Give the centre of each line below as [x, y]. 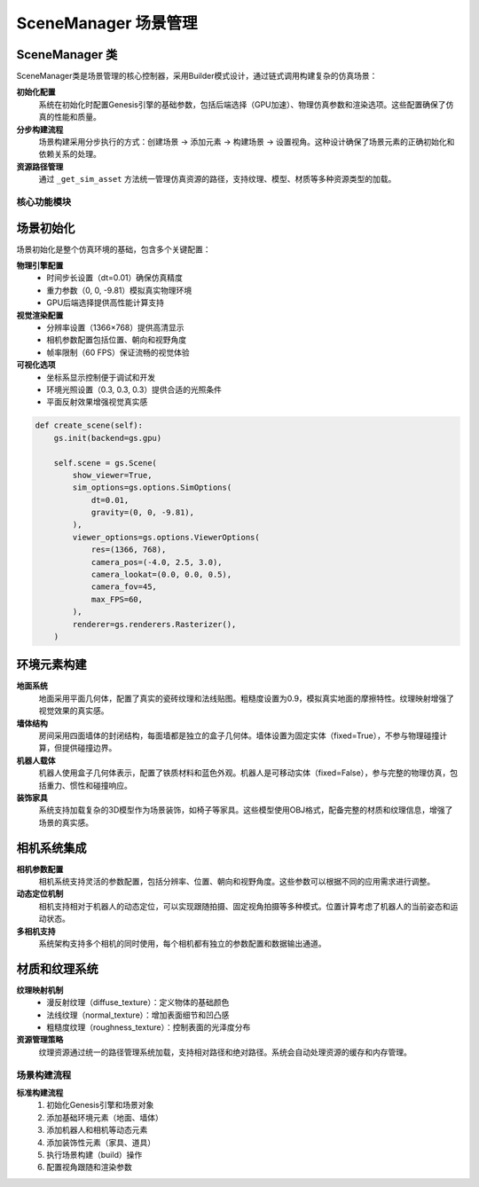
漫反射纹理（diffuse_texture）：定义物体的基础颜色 [138, 1002]
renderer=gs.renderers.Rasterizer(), [154, 624]
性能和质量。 [77, 117]
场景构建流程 [44, 1075]
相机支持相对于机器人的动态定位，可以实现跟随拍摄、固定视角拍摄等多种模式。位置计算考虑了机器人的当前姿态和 [244, 906]
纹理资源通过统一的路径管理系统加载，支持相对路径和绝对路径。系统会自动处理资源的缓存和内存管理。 [225, 1052]
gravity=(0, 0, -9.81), [143, 513]
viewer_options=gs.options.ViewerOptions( [166, 537]
